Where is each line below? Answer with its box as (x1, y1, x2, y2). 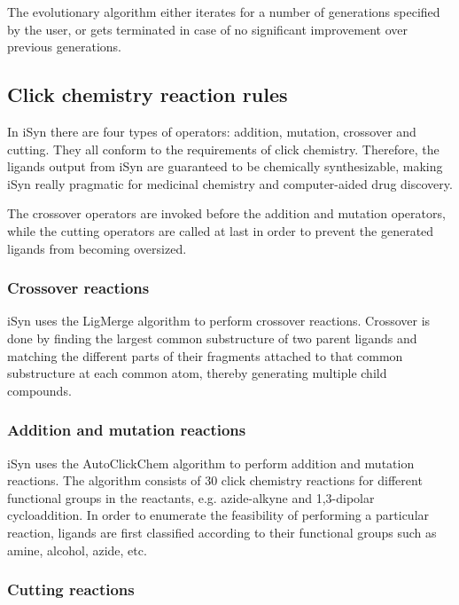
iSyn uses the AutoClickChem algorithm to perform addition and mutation (7, 453, 415, 472)
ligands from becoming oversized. (7, 239, 187, 257)
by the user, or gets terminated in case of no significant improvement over (7, 20, 408, 38)
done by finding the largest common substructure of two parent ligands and (7, 328, 417, 347)
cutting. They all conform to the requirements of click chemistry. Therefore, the (7, 139, 440, 158)
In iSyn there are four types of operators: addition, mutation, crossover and (7, 122, 416, 140)
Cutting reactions (7, 578, 135, 601)
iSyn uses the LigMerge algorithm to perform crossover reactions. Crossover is (7, 311, 431, 330)
